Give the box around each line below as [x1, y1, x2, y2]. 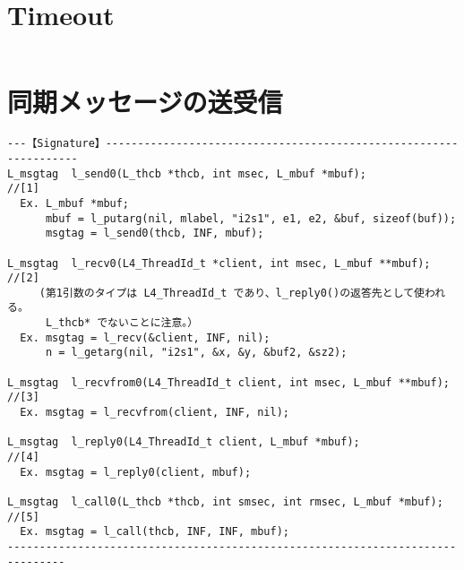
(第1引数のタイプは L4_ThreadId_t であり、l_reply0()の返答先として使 [39, 286, 425, 299]
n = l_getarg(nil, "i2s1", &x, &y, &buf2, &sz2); [45, 346, 348, 359]
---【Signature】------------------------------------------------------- [7, 137, 459, 151]
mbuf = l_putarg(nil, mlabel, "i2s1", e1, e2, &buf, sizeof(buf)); [45, 212, 457, 225]
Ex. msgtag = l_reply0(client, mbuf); [20, 465, 252, 479]
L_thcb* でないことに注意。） [45, 316, 199, 330]
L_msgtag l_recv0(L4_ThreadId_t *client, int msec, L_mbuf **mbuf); [7, 256, 431, 270]
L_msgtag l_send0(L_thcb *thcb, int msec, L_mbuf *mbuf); [7, 167, 366, 180]
